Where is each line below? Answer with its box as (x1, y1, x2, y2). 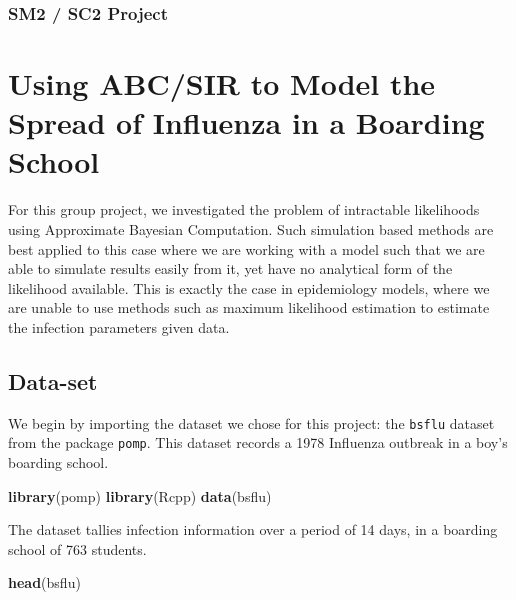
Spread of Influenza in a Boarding (8, 102, 485, 143)
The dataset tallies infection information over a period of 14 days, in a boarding (8, 519, 498, 540)
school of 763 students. (8, 538, 147, 559)
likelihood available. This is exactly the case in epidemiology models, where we (8, 277, 490, 298)
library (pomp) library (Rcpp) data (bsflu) (8, 485, 272, 506)
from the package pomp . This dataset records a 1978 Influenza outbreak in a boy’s (8, 432, 508, 453)
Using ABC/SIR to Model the (8, 63, 436, 104)
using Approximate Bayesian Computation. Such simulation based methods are (8, 218, 494, 239)
